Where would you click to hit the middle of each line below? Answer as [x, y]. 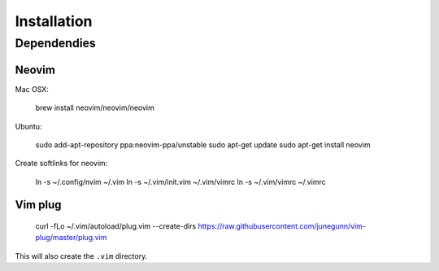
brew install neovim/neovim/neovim [95, 108]
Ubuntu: [28, 126]
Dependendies [56, 43]
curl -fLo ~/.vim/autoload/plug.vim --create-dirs [116, 226]
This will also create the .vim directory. [81, 256]
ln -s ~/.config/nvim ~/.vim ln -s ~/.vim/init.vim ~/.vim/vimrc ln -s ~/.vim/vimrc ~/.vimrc [181, 181]
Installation [54, 21]
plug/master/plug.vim [71, 238]
